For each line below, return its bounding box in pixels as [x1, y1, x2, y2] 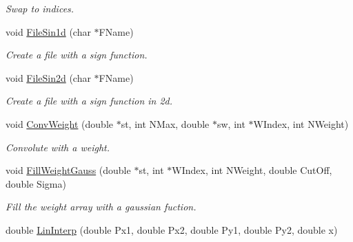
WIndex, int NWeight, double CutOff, [172, 163, 332, 177]
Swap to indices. [6, 1, 74, 15]
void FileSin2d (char [6, 70, 91, 85]
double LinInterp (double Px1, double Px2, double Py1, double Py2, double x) [6, 222, 338, 236]
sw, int [216, 116, 245, 131]
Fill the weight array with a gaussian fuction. [6, 199, 196, 214]
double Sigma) [6, 176, 66, 190]
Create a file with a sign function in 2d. [6, 93, 173, 108]
